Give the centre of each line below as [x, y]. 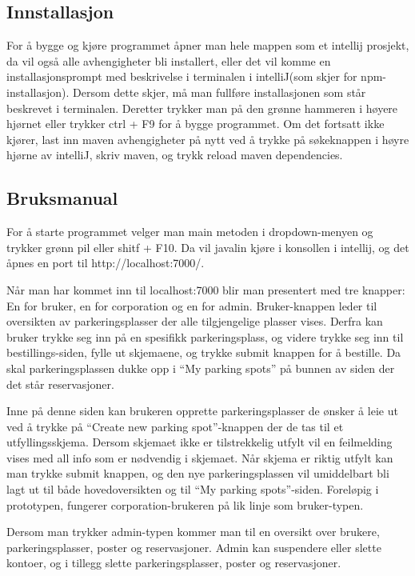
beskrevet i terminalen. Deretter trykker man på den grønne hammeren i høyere [202, 108]
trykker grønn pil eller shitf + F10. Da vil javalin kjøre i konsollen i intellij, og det [208, 247]
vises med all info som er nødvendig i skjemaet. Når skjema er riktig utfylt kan [200, 457]
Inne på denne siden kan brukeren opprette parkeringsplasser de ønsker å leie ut [202, 411]
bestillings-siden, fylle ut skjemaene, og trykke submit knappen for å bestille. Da [204, 352]
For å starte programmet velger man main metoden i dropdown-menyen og [190, 232]
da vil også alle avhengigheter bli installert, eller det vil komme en [169, 60]
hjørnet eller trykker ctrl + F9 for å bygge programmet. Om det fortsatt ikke [196, 124]
